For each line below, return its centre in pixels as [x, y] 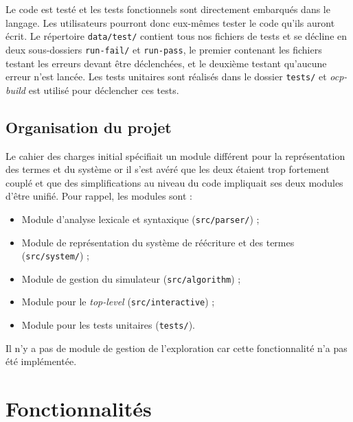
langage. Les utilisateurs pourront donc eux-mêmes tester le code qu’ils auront [170, 22]
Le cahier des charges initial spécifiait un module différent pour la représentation [175, 155]
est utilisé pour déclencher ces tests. [104, 90]
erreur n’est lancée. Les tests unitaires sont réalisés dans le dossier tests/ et [166, 77]
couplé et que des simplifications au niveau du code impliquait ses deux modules [174, 182]
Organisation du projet [89, 127]
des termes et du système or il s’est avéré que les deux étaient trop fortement [168, 169]
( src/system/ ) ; [55, 256]
